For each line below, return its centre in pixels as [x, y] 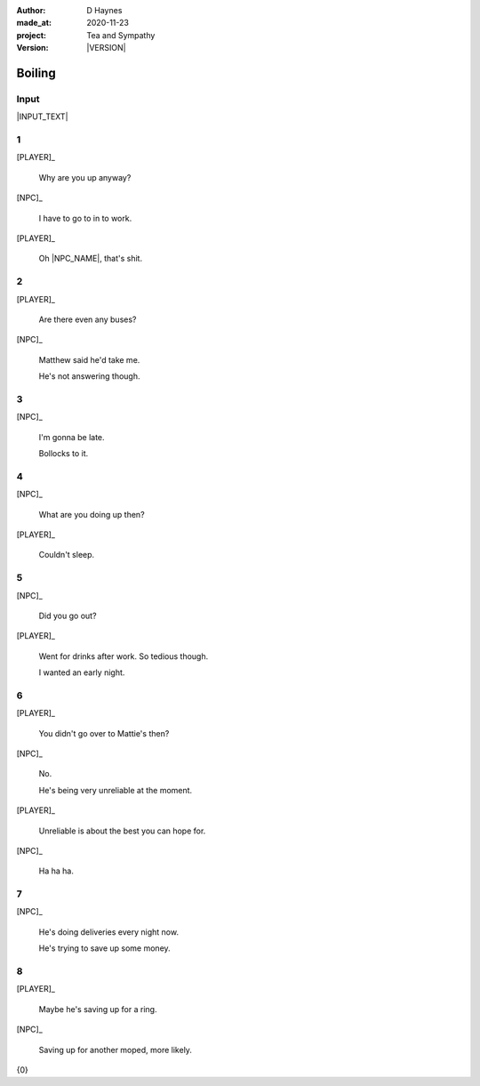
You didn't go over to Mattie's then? [104, 733]
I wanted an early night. [82, 672]
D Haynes [104, 10]
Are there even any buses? [88, 319]
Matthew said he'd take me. [89, 359]
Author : [31, 10]
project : [31, 35]
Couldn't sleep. [67, 555]
